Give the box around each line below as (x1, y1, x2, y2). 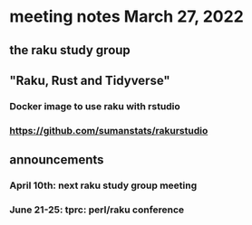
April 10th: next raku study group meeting (9, 179, 198, 192)
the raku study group (9, 42, 131, 58)
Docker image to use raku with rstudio (9, 99, 181, 112)
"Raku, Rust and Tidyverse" (9, 72, 170, 88)
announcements (9, 152, 104, 168)
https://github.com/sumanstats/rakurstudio (9, 124, 208, 136)
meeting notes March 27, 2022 (9, 6, 245, 27)
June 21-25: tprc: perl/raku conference (9, 203, 185, 216)
